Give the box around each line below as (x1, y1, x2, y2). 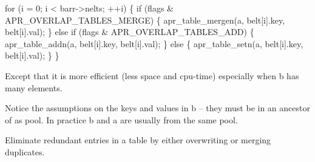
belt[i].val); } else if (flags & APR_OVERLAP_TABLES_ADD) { (5, 25, 254, 38)
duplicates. (5, 145, 45, 158)
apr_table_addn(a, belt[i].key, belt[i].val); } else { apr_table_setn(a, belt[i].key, (5, 37, 303, 50)
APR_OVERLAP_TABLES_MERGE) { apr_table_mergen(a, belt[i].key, (5, 13, 285, 26)
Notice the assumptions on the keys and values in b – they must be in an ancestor (5, 102, 310, 114)
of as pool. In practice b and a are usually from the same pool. (5, 113, 238, 126)
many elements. (5, 81, 63, 94)
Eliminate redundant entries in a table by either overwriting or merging (5, 134, 271, 146)
